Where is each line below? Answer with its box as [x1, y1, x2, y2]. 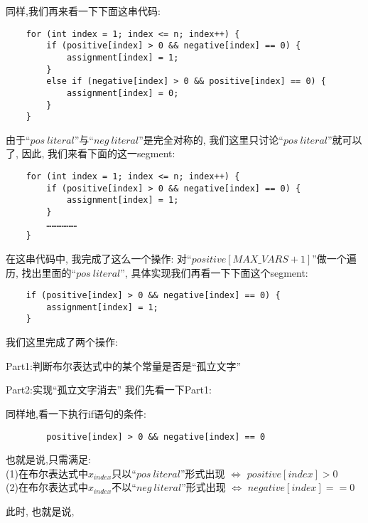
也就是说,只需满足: [6, 452, 91, 467]
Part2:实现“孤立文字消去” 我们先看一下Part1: [6, 382, 212, 397]
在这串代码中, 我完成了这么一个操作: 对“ [6, 250, 192, 265]
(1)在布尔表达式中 [6, 465, 88, 480]
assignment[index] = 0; [66, 88, 179, 98]
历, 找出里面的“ [6, 265, 77, 280]
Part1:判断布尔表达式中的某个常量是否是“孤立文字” [6, 358, 242, 373]
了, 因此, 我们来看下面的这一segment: [6, 146, 175, 161]
